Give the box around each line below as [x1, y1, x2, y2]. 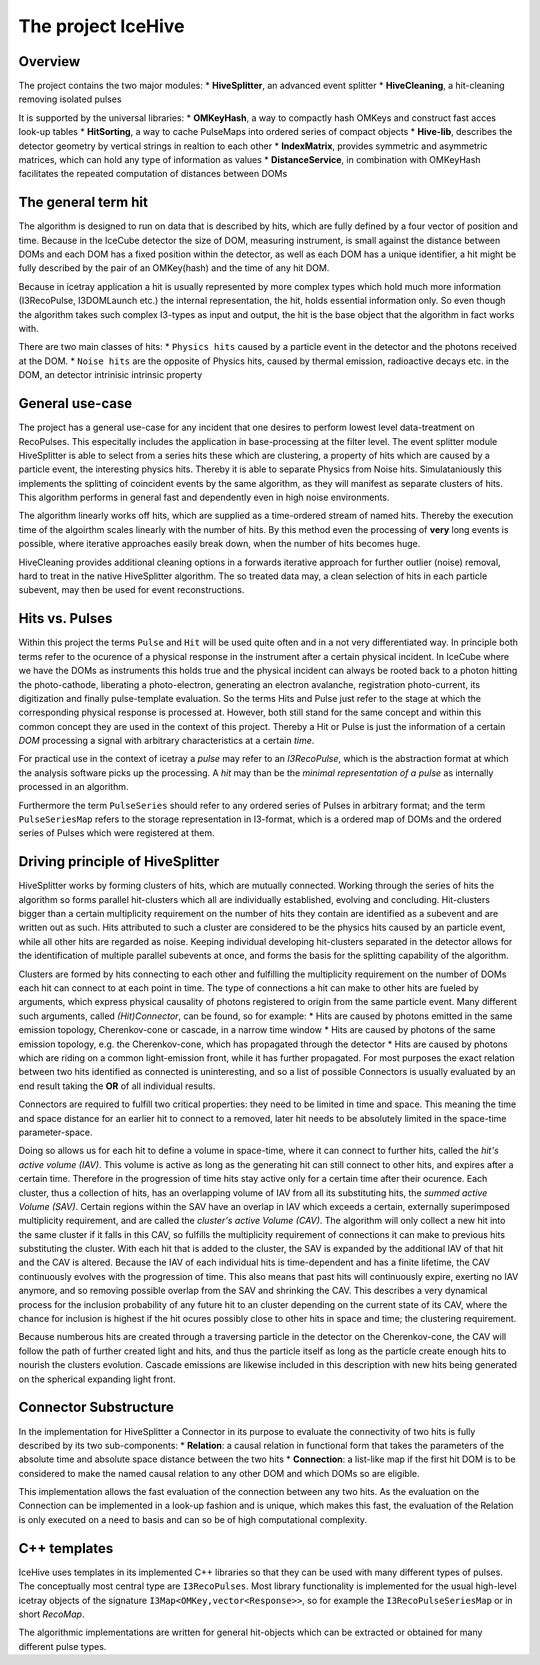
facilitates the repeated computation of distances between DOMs [18, 168, 288, 180]
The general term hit [18, 194, 149, 211]
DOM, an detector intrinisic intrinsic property [18, 369, 203, 381]
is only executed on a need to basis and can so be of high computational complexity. [18, 1513, 368, 1525]
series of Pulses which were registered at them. [18, 827, 215, 839]
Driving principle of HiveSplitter [18, 853, 220, 870]
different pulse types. [18, 1640, 107, 1652]
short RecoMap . [18, 1608, 85, 1620]
